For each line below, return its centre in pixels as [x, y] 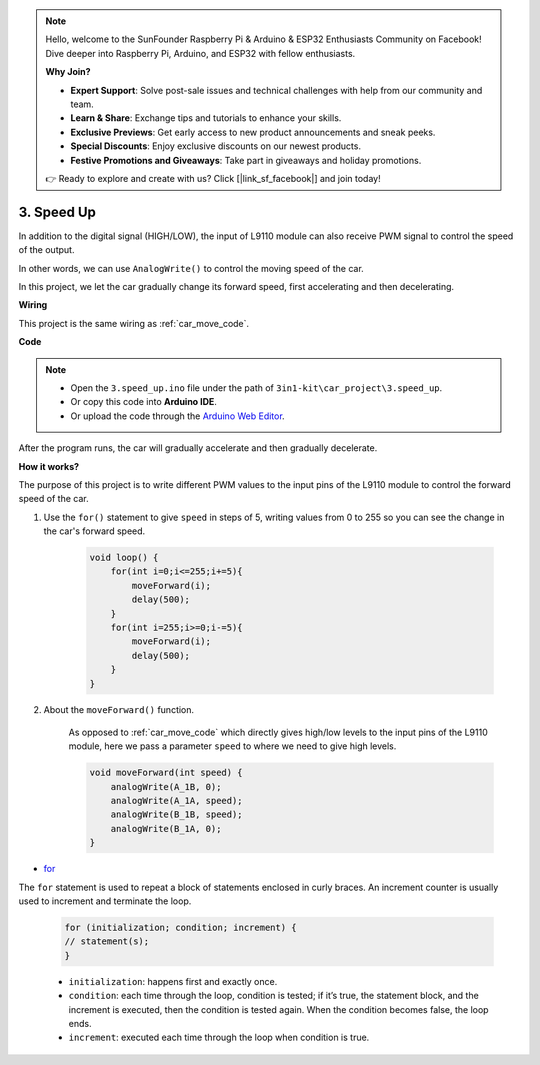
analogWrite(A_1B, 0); [166, 786]
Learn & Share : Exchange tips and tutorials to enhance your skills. [206, 118]
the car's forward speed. [94, 531]
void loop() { [124, 558]
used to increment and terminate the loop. [105, 901]
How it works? [49, 466]
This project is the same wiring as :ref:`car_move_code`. [134, 323]
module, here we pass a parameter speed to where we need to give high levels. [232, 746]
